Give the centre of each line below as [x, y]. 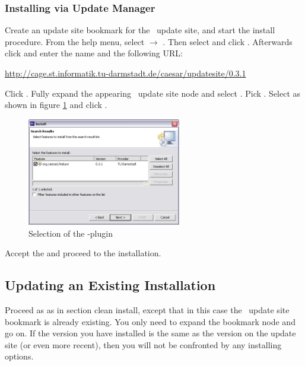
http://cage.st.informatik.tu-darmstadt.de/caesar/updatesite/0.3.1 [126, 73]
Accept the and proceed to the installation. [83, 253]
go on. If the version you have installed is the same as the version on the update [150, 333]
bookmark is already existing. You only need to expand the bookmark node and [150, 321]
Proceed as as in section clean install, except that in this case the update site [147, 310]
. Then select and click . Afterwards [228, 41]
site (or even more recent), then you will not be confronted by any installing [143, 344]
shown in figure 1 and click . [56, 105]
